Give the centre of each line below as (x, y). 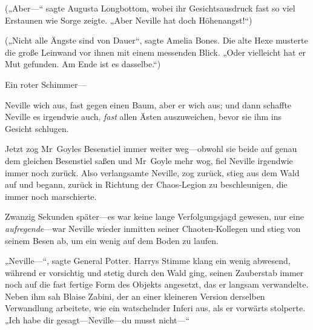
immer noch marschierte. (51, 196)
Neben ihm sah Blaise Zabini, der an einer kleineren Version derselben (135, 296)
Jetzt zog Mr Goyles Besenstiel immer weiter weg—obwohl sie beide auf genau (151, 149)
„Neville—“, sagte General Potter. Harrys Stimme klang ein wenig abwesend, (148, 261)
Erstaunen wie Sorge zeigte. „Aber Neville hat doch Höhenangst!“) (129, 20)
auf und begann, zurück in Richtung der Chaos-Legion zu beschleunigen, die (146, 184)
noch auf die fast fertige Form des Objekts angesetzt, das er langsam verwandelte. (157, 284)
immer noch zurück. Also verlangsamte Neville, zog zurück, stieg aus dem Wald (152, 172)
